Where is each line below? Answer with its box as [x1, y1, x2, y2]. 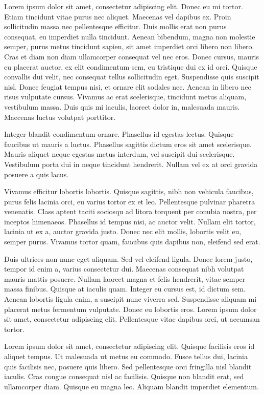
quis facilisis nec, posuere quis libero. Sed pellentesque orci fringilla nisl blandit [4, 361, 252, 371]
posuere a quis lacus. [4, 169, 69, 179]
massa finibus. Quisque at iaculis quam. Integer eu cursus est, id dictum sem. [4, 283, 246, 294]
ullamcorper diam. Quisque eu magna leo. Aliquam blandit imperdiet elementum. [4, 381, 259, 391]
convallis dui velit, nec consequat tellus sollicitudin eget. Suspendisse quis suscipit [4, 71, 259, 82]
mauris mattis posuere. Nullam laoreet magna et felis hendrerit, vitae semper [4, 273, 246, 284]
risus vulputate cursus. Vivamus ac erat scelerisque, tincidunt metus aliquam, [4, 91, 247, 102]
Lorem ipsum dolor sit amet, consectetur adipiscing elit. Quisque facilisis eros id [4, 341, 255, 351]
